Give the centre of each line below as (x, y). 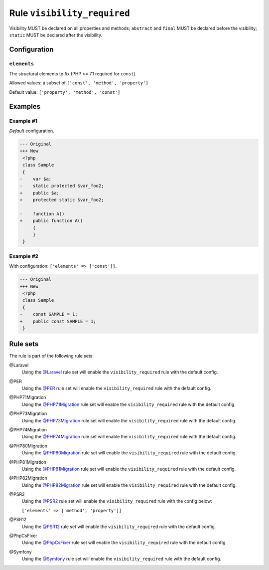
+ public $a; (40, 193)
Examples (25, 106)
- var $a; (36, 179)
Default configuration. (32, 131)
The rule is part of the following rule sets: (52, 356)
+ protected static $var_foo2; (62, 200)
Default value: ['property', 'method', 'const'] (65, 92)
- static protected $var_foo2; (62, 186)
